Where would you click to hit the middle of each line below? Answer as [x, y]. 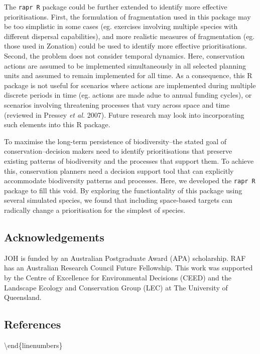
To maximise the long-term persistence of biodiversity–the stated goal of [115, 141]
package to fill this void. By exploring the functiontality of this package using [123, 190]
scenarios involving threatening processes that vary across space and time [117, 105]
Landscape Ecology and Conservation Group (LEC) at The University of [116, 287]
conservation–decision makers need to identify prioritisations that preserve [118, 151]
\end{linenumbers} [33, 345]
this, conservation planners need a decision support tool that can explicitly [119, 170]
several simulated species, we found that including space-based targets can [118, 200]
